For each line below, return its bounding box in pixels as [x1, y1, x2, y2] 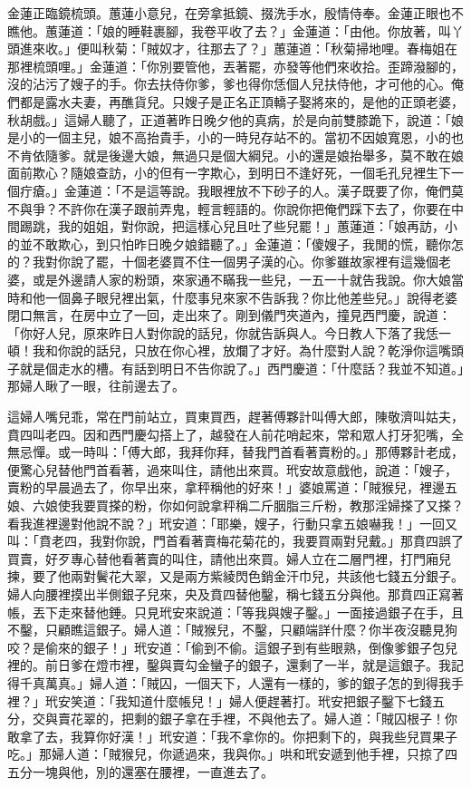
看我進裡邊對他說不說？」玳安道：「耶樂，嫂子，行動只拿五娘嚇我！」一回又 [7, 513, 457, 532]
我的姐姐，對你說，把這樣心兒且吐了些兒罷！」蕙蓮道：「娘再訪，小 [57, 217, 457, 236]
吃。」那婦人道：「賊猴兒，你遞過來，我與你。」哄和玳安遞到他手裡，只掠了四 [7, 744, 457, 763]
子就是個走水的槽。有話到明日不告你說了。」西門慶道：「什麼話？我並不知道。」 [7, 358, 464, 377]
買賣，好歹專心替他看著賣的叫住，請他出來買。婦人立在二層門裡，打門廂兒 [7, 549, 451, 568]
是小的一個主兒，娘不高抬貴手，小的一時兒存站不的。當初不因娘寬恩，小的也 [7, 128, 464, 147]
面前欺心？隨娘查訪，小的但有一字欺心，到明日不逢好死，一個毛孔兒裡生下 [7, 163, 451, 182]
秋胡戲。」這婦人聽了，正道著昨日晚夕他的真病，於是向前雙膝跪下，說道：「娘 [7, 110, 464, 129]
